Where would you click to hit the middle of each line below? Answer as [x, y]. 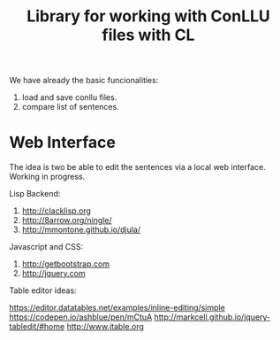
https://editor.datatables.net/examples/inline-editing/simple [117, 308]
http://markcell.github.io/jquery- [212, 317]
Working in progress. [47, 177]
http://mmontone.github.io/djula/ [81, 230]
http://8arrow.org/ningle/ [67, 220]
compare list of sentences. [70, 107]
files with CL [148, 35]
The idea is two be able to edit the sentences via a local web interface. [138, 167]
